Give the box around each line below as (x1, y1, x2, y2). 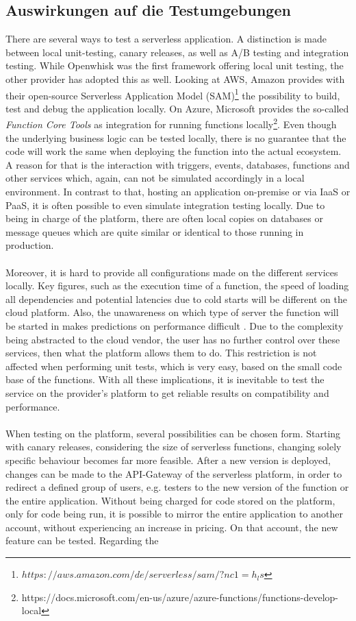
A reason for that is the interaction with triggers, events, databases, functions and (5, 157, 350, 171)
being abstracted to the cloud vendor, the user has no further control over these (5, 332, 340, 346)
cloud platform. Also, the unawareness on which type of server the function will (5, 305, 339, 319)
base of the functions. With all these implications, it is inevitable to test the (5, 372, 325, 387)
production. (5, 238, 54, 252)
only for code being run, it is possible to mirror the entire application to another (5, 507, 343, 521)
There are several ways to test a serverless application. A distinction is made (5, 32, 327, 46)
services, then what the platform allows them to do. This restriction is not (5, 345, 317, 360)
